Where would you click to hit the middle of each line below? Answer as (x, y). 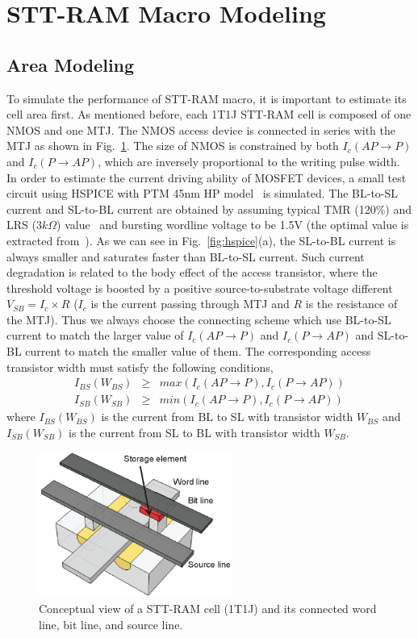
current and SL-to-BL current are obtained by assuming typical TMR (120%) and (209, 208)
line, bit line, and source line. (111, 624)
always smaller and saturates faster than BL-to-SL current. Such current (186, 256)
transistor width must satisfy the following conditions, (140, 367)
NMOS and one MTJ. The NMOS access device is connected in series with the (201, 129)
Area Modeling (71, 64)
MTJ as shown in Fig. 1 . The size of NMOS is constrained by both (173, 146)
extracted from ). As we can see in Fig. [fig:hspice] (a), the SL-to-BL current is (201, 240)
